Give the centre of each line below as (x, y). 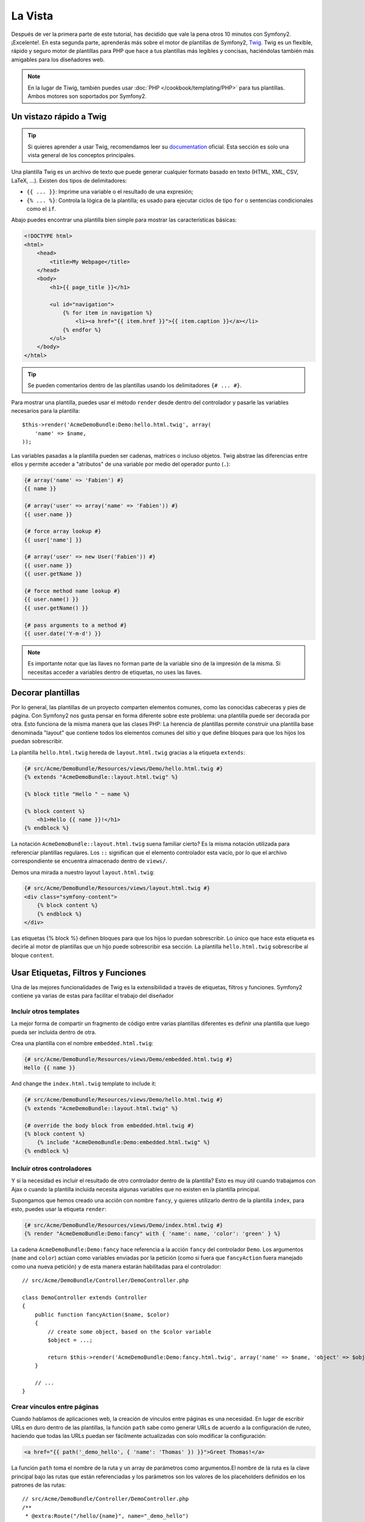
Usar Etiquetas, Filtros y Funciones (78, 973)
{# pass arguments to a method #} (75, 625)
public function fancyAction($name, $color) (102, 1314)
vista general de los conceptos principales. (82, 155)
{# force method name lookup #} (72, 591)
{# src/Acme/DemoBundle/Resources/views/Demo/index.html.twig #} (123, 1225)
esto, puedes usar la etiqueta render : (59, 1209)
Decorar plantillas (46, 693)
